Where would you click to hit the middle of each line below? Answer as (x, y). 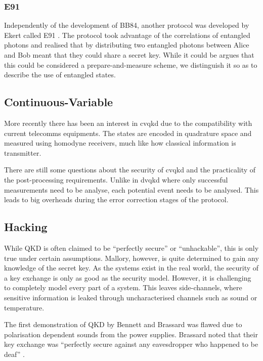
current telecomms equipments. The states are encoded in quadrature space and (128, 133)
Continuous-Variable (59, 102)
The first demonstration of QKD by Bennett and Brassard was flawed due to (123, 324)
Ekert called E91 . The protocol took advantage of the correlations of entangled (127, 35)
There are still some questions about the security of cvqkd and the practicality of (130, 170)
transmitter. (23, 152)
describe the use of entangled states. (60, 75)
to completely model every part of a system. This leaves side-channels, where (123, 287)
